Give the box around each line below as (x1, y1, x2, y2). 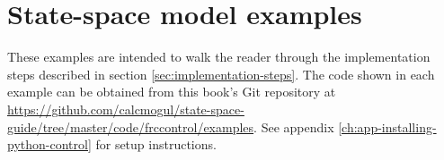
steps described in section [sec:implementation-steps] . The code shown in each (7, 64, 435, 83)
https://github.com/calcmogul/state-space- (7, 99, 244, 118)
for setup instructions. (95, 135, 217, 154)
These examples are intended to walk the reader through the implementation (7, 47, 431, 66)
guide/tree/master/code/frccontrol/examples (7, 117, 254, 136)
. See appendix (253, 117, 334, 136)
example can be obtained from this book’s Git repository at (7, 82, 336, 101)
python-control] (7, 135, 92, 154)
